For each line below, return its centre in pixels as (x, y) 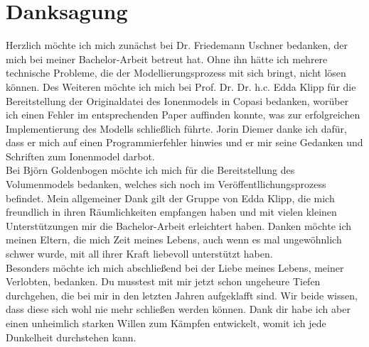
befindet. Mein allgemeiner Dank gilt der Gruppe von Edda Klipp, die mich (170, 198)
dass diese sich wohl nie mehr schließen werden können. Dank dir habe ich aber (178, 309)
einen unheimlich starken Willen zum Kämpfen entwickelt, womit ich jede (166, 323)
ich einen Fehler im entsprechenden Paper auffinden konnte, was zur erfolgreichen (183, 115)
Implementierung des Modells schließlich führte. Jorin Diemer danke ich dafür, (176, 128)
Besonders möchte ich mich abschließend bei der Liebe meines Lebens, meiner (175, 267)
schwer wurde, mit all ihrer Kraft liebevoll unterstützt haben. (139, 254)
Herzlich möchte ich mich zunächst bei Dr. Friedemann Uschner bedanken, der (177, 45)
